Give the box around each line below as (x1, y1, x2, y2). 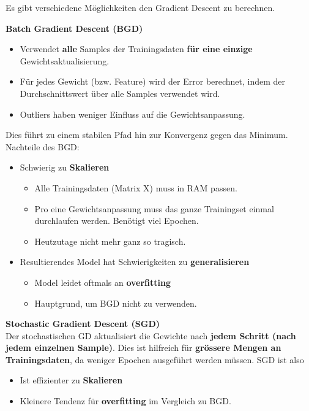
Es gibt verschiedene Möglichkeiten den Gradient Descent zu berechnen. (6, 1, 275, 13)
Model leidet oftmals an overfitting (34, 275, 171, 288)
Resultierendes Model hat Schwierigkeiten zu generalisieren (20, 255, 250, 268)
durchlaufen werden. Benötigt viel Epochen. (34, 214, 199, 227)
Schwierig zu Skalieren (20, 161, 110, 174)
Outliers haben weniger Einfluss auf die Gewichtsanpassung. (20, 107, 245, 120)
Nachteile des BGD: (6, 140, 80, 153)
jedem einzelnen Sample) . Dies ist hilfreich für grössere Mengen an (6, 341, 281, 354)
